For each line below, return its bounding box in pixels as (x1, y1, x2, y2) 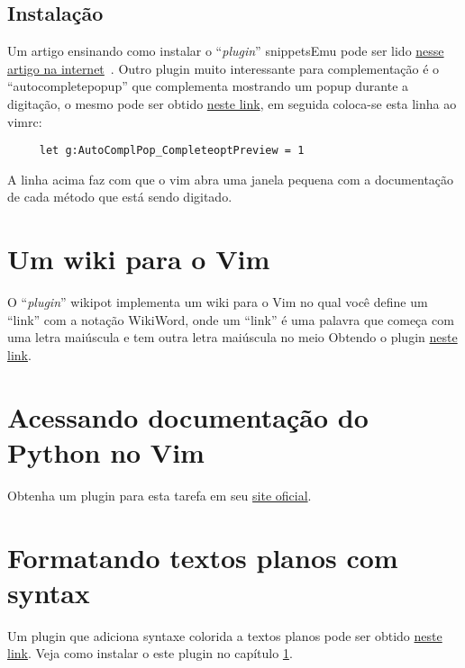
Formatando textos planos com (7, 538, 398, 575)
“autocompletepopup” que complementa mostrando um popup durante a (7, 77, 409, 95)
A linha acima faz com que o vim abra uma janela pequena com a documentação (7, 169, 454, 188)
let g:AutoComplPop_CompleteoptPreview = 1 (39, 144, 305, 158)
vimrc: (7, 112, 42, 131)
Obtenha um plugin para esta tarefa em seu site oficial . (7, 485, 312, 504)
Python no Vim (7, 433, 205, 470)
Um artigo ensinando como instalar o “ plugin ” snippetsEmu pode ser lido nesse (7, 41, 444, 60)
